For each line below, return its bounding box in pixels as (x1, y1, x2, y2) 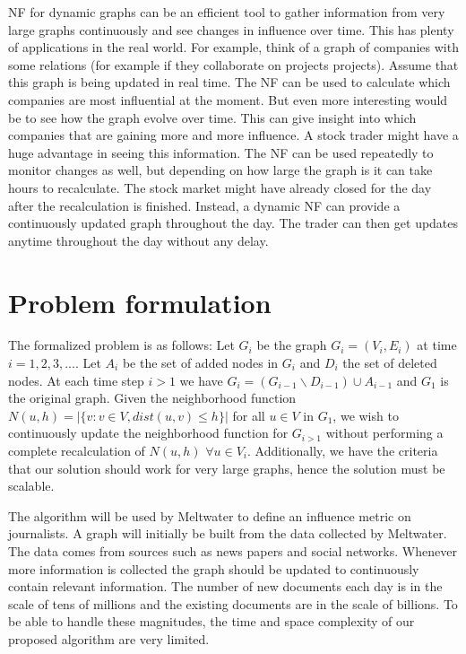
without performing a (325, 423, 444, 442)
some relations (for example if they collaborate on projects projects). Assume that (8, 55, 459, 74)
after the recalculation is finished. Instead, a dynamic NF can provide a (8, 196, 401, 214)
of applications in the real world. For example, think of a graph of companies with (8, 38, 459, 57)
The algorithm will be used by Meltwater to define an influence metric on (8, 506, 411, 525)
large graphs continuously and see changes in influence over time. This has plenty (8, 20, 454, 39)
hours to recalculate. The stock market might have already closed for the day (8, 178, 432, 196)
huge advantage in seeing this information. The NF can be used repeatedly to (8, 143, 434, 161)
